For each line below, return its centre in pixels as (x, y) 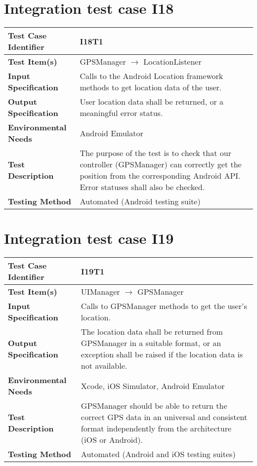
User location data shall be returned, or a (152, 102)
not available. (104, 366)
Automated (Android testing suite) (140, 201)
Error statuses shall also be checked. (142, 187)
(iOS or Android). (112, 440)
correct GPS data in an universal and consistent (164, 417)
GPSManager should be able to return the (154, 406)
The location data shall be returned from (152, 332)
